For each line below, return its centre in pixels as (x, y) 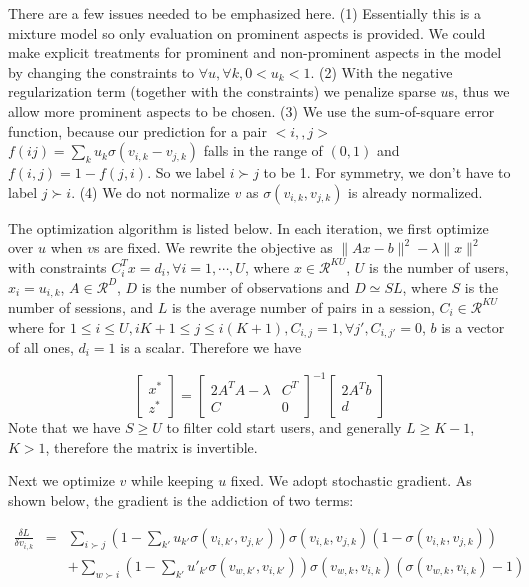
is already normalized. (415, 191)
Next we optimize (61, 480)
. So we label (186, 172)
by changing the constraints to (101, 71)
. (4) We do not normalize (150, 191)
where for (37, 326)
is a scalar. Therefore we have (211, 347)
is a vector (473, 326)
